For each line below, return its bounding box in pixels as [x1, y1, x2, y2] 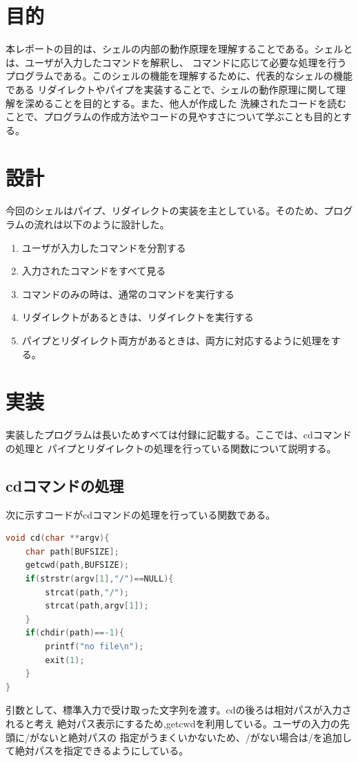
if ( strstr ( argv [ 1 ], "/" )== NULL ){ [25, 574, 174, 584]
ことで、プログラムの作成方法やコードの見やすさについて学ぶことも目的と [6, 109, 342, 124]
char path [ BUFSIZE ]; [25, 546, 119, 557]
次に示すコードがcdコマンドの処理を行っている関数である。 [6, 507, 276, 521]
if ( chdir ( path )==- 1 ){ [25, 628, 124, 638]
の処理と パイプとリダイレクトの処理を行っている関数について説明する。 [6, 440, 337, 455]
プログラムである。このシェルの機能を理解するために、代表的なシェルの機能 [6, 68, 353, 83]
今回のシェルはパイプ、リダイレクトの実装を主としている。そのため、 [6, 203, 324, 218]
